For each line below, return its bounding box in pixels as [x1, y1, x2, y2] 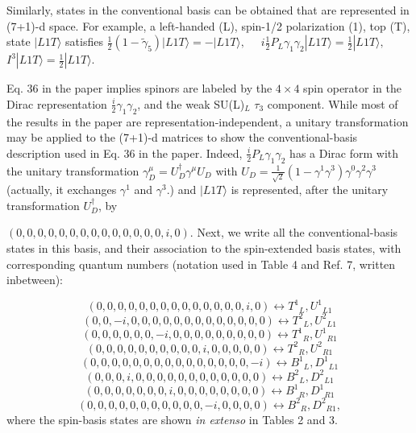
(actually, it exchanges [6, 181, 117, 198]
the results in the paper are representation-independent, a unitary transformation [6, 113, 409, 130]
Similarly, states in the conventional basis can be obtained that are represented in [6, 2, 410, 18]
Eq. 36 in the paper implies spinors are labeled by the [6, 80, 272, 97]
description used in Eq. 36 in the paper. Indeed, [6, 144, 243, 161]
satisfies [65, 33, 103, 50]
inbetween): [6, 271, 63, 288]
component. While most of [267, 95, 398, 112]
